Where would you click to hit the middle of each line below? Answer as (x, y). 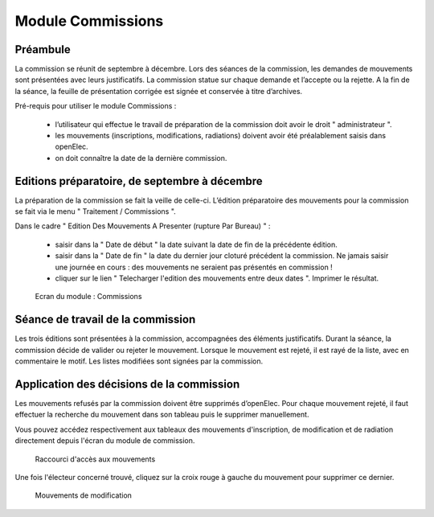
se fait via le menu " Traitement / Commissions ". (95, 211)
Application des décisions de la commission (127, 384)
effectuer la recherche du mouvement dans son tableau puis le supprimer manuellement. (162, 415)
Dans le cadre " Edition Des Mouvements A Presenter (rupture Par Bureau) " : (143, 226)
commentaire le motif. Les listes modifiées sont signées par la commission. (139, 361)
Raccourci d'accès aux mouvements (95, 459)
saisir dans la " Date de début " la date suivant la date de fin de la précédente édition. (196, 244)
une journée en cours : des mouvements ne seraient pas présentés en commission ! (194, 267)
